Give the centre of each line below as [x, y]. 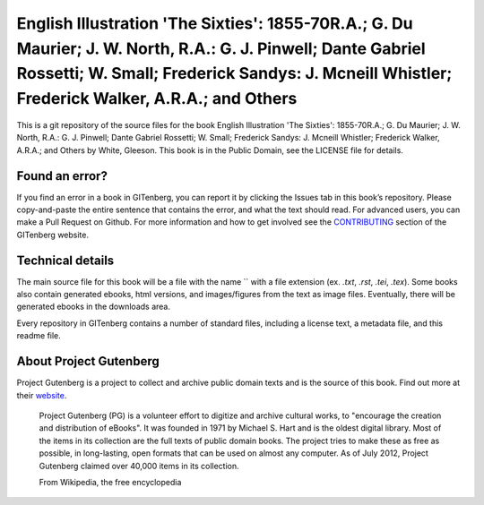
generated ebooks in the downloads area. [93, 307]
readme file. [39, 336]
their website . [42, 395]
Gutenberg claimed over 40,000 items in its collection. [139, 466]
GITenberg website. [53, 235]
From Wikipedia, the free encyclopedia [110, 482]
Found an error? [62, 176]
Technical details [65, 260]
